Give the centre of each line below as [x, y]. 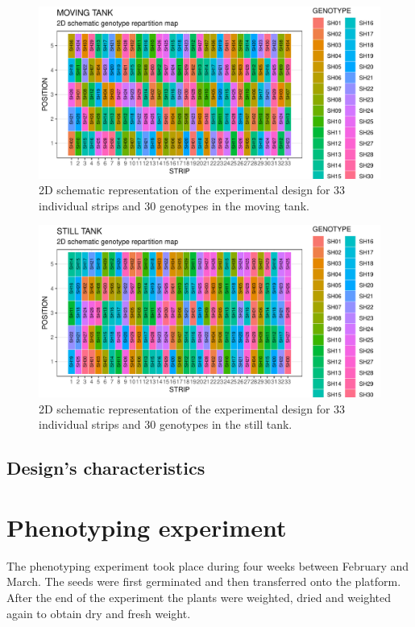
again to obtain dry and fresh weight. [99, 613]
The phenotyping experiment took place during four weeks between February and [208, 565]
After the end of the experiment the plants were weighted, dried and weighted [199, 597]
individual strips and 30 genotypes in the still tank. [166, 424]
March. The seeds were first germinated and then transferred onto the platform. [204, 581]
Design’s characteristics [106, 468]
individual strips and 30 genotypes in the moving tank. [174, 205]
